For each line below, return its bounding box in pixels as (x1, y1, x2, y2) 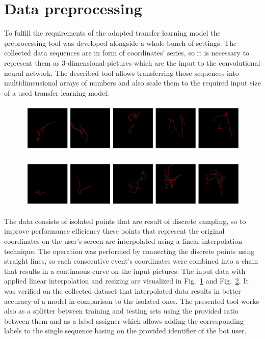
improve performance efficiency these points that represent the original (4, 225, 225, 236)
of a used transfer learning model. (4, 87, 110, 98)
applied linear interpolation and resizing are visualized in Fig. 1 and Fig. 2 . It (4, 275, 249, 286)
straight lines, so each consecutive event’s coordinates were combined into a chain (4, 256, 258, 266)
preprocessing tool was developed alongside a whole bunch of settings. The (4, 37, 237, 48)
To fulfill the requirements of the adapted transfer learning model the (4, 27, 221, 38)
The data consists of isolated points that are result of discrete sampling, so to (4, 215, 246, 226)
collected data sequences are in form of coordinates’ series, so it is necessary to (4, 47, 250, 58)
